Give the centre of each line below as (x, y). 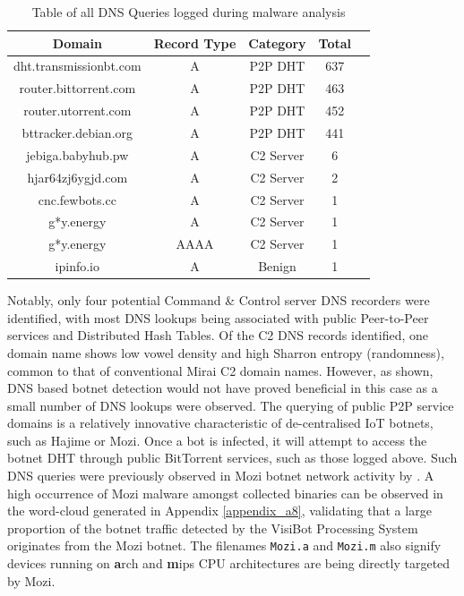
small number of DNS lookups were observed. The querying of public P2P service (231, 405)
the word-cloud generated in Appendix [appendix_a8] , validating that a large (219, 511)
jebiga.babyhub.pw (77, 154)
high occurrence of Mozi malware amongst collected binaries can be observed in (225, 493)
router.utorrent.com (77, 111)
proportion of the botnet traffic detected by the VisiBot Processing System (213, 528)
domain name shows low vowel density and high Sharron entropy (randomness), (226, 352)
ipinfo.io (77, 266)
